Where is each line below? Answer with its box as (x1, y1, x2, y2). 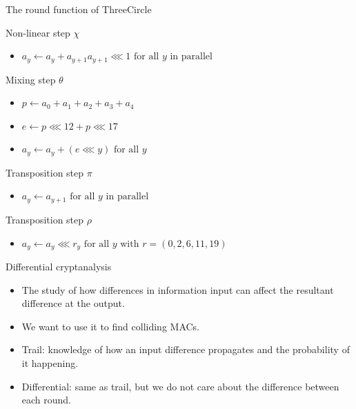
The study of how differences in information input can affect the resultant (21, 282, 334, 297)
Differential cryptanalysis (6, 259, 112, 273)
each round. (21, 392, 72, 407)
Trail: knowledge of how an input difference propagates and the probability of (21, 342, 350, 357)
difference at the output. (21, 296, 125, 310)
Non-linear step (6, 25, 70, 39)
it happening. (21, 355, 79, 370)
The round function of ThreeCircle (6, 2, 152, 16)
